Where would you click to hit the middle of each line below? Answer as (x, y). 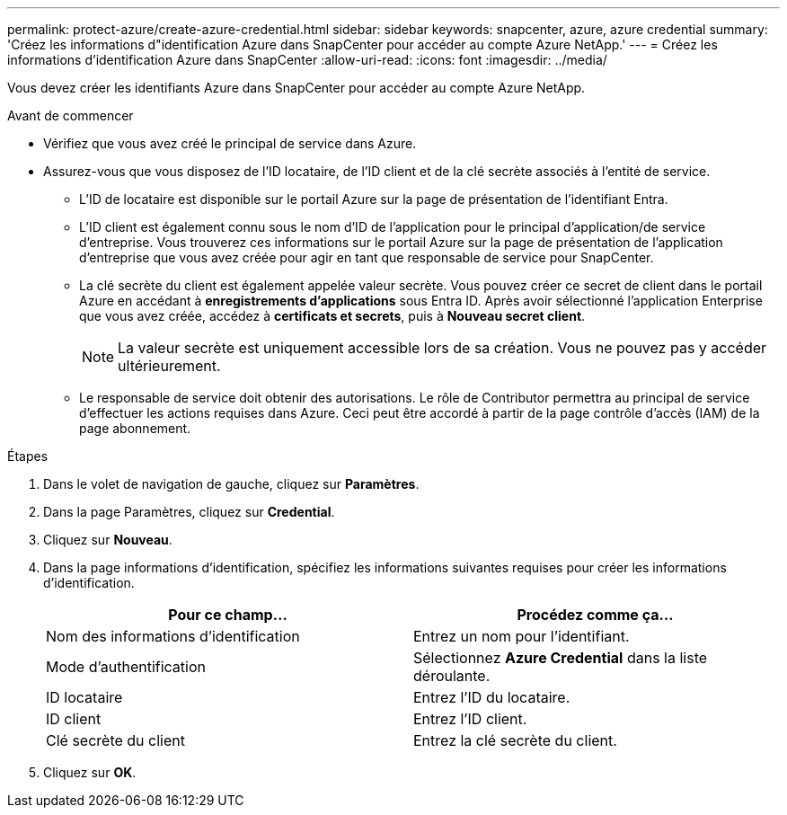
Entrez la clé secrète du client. (515, 740)
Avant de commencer (71, 115)
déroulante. (452, 676)
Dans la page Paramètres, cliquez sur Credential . (189, 512)
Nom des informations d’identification (173, 636)
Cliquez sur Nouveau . (108, 540)
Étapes (28, 456)
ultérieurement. (169, 366)
